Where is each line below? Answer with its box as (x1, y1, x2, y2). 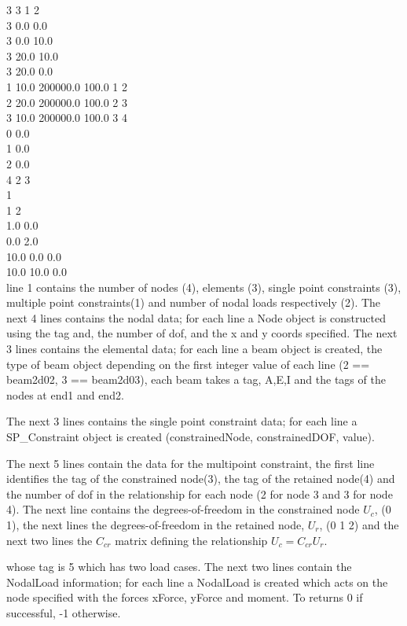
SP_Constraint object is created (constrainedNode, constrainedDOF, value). (6, 429, 375, 445)
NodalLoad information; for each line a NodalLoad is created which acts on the (6, 573, 388, 590)
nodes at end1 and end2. (6, 386, 124, 403)
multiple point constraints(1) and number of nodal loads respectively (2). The (6, 294, 381, 311)
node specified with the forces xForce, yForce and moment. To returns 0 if (6, 589, 363, 606)
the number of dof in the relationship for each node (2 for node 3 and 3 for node (6, 485, 393, 502)
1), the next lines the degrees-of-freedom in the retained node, (6, 517, 305, 532)
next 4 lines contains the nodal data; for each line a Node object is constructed (6, 309, 386, 326)
